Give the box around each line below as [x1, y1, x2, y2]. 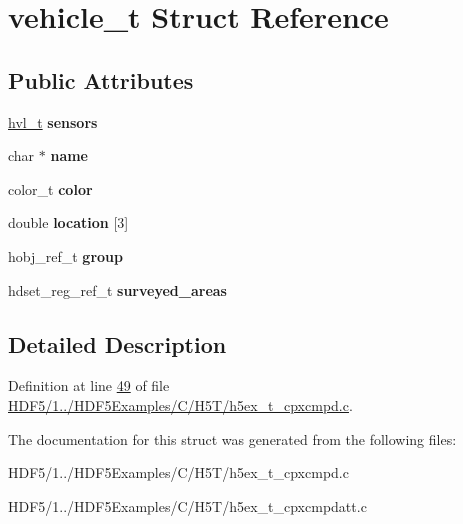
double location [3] [8, 212, 129, 233]
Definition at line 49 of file [8, 375, 170, 396]
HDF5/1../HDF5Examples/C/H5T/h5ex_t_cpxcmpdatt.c [8, 495, 367, 516]
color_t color [8, 178, 93, 199]
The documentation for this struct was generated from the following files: [8, 428, 457, 449]
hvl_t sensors [8, 111, 98, 132]
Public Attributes [8, 64, 194, 95]
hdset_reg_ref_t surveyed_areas [8, 279, 227, 300]
